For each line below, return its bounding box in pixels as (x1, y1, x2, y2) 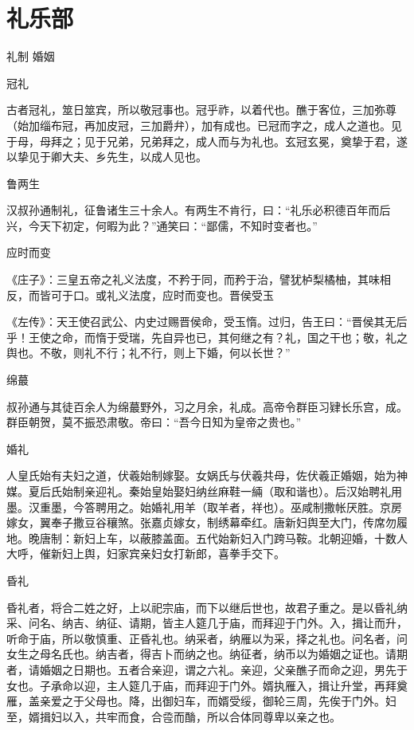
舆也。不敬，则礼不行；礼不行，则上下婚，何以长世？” (6, 344, 291, 361)
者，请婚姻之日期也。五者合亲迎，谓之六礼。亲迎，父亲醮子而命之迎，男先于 (6, 661, 408, 677)
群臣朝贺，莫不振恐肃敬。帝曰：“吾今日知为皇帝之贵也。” (6, 414, 302, 430)
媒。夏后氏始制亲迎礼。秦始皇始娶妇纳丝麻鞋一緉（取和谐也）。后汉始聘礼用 (6, 483, 402, 499)
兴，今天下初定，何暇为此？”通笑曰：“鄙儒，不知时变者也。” (6, 217, 318, 234)
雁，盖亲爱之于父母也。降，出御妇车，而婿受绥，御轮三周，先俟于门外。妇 (6, 693, 396, 709)
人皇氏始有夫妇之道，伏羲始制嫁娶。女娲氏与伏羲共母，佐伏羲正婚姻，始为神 (6, 467, 408, 484)
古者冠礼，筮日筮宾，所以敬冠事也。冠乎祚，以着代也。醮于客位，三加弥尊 (6, 101, 396, 118)
